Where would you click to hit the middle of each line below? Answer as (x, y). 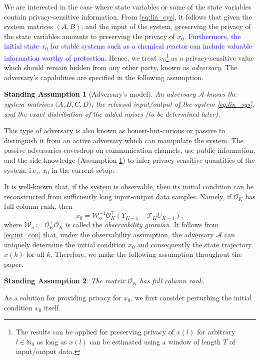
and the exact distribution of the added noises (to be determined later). (112, 113)
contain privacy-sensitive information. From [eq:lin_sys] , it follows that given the (128, 16)
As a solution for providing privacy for (63, 297)
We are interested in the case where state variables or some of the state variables (128, 7)
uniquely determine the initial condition (65, 244)
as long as (52, 341)
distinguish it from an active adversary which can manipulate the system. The (124, 140)
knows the (222, 94)
